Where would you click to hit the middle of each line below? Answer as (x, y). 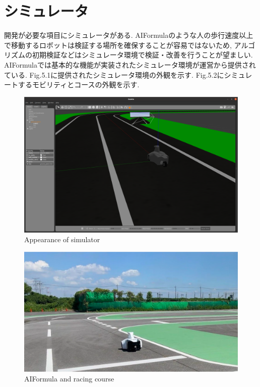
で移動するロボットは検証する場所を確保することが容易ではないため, (118, 45)
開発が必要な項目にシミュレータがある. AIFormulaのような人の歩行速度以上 (129, 35)
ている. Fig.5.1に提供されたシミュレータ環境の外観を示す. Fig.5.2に (114, 74)
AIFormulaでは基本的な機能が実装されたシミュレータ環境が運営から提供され (130, 64)
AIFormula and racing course (69, 379)
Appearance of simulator (62, 239)
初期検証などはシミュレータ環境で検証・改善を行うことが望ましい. (142, 55)
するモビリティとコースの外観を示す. (79, 85)
